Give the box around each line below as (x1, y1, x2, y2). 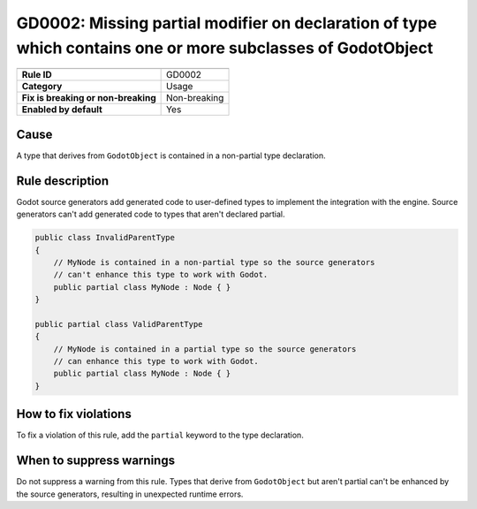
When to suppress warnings (16, 453, 176, 468)
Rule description (16, 173, 110, 188)
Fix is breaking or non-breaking (21, 92, 156, 104)
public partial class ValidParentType (34, 319, 203, 329)
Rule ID (21, 69, 52, 81)
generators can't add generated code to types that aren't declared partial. (16, 209, 286, 220)
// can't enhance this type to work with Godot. (53, 270, 269, 280)
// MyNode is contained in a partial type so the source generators (53, 344, 357, 353)
